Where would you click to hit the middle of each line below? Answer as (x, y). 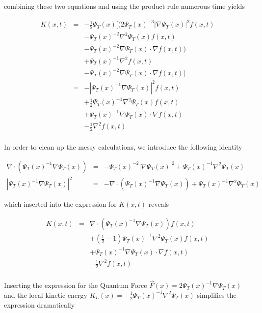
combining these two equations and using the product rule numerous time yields (124, 6)
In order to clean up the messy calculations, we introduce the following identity (123, 146)
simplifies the (217, 295)
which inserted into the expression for (60, 204)
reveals (159, 204)
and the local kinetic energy (46, 295)
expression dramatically (39, 304)
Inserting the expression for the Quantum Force (76, 285)
